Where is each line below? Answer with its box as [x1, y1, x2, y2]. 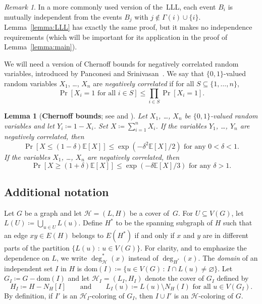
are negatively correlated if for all [93, 78, 194, 89]
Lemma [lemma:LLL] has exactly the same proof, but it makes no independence [4, 22, 252, 32]
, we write [57, 252, 87, 263]
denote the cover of [145, 273, 204, 283]
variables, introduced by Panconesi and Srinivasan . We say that [4, 68, 204, 79]
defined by [217, 273, 249, 283]
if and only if [134, 230, 175, 240]
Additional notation [4, 184, 109, 199]
